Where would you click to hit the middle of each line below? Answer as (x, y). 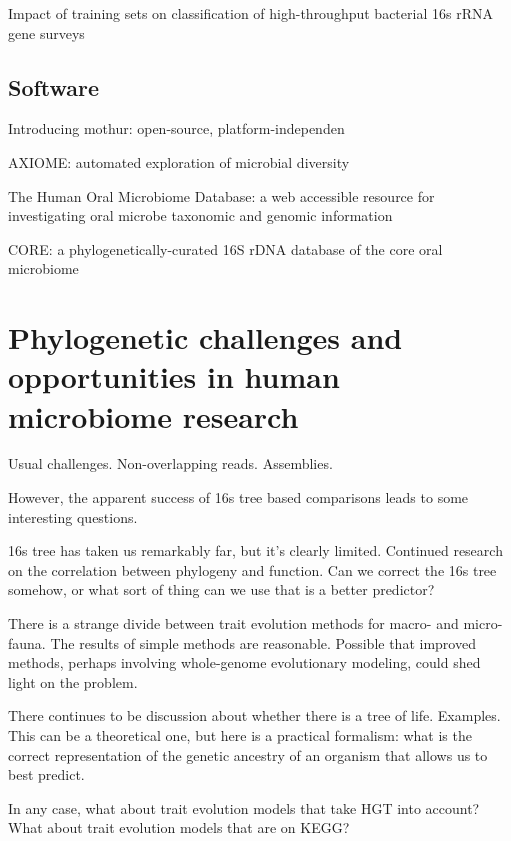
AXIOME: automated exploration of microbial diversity (179, 161)
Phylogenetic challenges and (205, 337)
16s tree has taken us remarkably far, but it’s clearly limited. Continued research (255, 550)
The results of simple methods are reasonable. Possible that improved (263, 642)
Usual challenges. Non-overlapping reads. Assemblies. (170, 463)
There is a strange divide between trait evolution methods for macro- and (233, 623)
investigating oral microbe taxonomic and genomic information (200, 215)
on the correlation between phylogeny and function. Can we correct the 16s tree (252, 569)
